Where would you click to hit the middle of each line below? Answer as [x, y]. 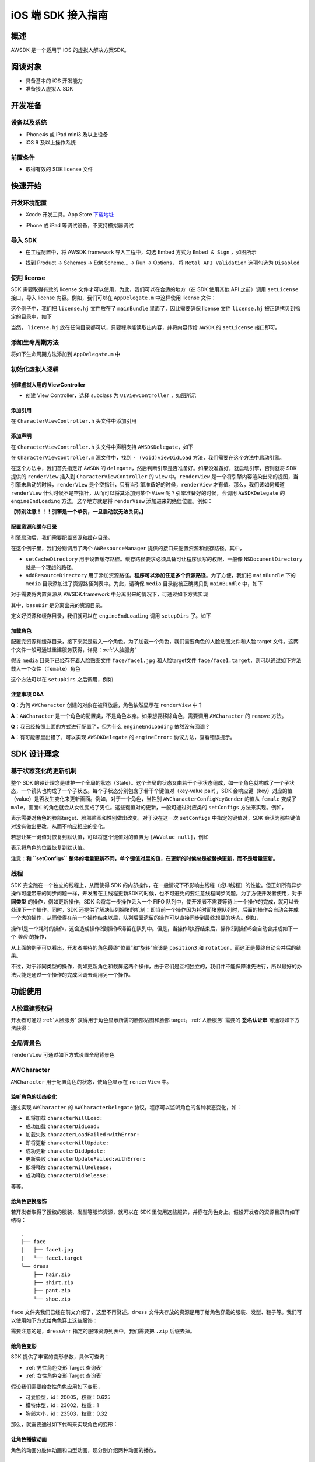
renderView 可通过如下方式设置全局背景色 [63, 1055]
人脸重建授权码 [32, 1008]
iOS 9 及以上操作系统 [50, 142]
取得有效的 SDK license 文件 [59, 169]
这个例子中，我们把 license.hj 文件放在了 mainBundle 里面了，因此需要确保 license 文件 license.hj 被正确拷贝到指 [155, 308]
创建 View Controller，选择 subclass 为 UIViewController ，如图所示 [111, 395]
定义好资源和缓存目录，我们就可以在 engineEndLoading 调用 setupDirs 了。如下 [111, 616]
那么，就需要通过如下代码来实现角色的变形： [64, 1425]
